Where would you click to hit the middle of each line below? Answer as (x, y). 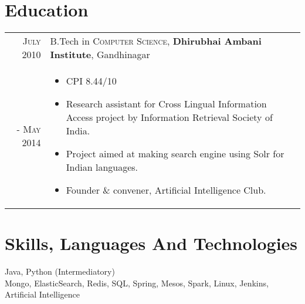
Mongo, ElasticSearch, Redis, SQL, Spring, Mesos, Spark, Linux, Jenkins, (137, 283)
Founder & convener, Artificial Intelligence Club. (166, 190)
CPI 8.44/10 (91, 81)
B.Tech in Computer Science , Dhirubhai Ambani (156, 41)
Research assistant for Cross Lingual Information (166, 104)
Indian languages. (102, 167)
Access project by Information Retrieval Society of (169, 117)
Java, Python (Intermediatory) (60, 271)
